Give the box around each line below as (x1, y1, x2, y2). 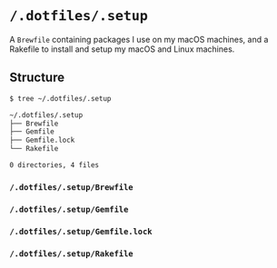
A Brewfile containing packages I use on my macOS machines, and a (9, 34, 269, 45)
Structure (9, 70, 65, 85)
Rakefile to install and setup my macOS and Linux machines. (9, 44, 235, 55)
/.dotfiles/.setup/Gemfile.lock (9, 226, 153, 236)
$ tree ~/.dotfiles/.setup (9, 94, 112, 103)
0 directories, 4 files (9, 161, 100, 170)
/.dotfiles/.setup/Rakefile (9, 248, 134, 259)
